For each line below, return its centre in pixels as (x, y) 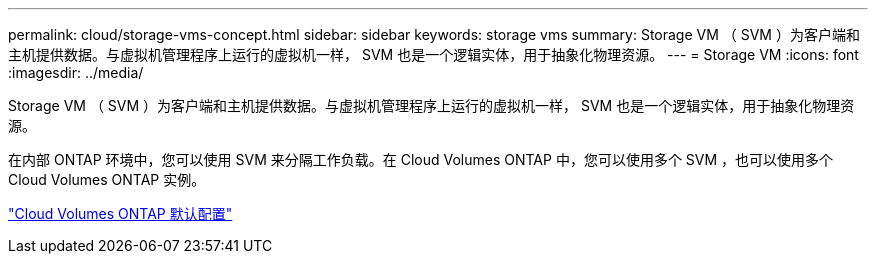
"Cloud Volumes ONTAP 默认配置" (120, 213)
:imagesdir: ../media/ (76, 72)
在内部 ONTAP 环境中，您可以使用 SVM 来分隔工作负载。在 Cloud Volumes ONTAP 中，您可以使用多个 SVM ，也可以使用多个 (421, 159)
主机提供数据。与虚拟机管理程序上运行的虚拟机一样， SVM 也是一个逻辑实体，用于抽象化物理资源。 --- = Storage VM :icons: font (433, 54)
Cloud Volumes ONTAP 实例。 (107, 179)
